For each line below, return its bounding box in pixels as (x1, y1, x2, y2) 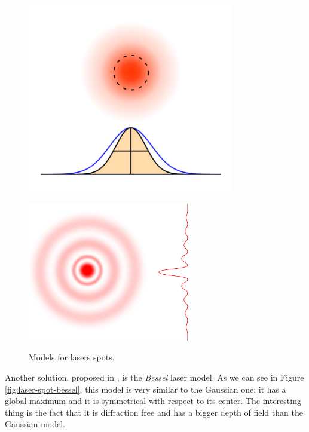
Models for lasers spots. (29, 351, 115, 363)
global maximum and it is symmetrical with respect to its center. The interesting (5, 394, 301, 407)
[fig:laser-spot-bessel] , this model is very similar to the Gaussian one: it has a (5, 382, 286, 395)
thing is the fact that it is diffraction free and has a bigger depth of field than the (5, 406, 303, 418)
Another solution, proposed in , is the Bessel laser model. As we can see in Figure (5, 370, 304, 383)
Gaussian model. (5, 418, 65, 430)
